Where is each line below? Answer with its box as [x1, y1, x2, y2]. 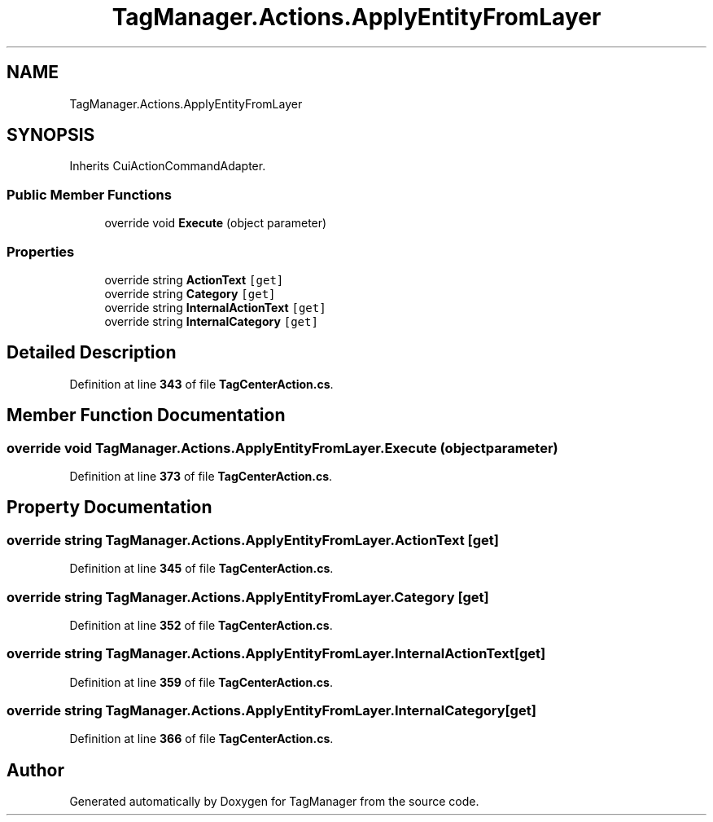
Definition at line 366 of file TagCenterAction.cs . [69, 732, 334, 746]
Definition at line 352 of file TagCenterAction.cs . [69, 618, 333, 632]
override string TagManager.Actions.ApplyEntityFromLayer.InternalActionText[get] [7, 645, 546, 662]
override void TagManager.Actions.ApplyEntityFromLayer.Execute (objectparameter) [7, 439, 558, 456]
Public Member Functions [7, 186, 172, 203]
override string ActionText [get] [104, 272, 284, 287]
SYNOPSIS [7, 125, 95, 146]
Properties [7, 243, 75, 260]
